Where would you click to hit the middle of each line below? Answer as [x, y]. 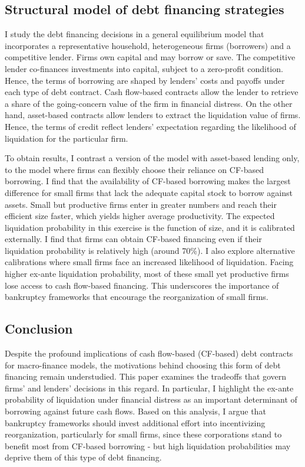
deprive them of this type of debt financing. [83, 457]
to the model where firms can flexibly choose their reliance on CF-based [134, 169]
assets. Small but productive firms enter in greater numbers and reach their [141, 204]
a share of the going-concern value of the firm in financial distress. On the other [149, 103]
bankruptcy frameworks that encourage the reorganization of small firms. [137, 297]
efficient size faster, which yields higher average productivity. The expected [140, 216]
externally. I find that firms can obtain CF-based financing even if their [133, 239]
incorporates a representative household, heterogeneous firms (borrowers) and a [148, 45]
